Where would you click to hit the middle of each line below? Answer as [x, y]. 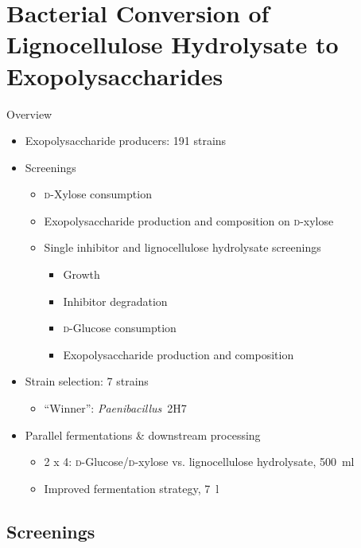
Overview [29, 114]
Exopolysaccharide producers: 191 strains [126, 141]
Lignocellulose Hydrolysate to [173, 44]
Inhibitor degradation [115, 301]
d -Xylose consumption [98, 194]
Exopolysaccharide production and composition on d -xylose [189, 220]
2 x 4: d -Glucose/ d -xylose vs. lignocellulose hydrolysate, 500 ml [199, 462]
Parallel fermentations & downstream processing [143, 434]
